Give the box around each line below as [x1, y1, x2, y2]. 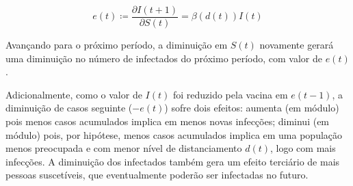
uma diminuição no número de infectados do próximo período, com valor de [5, 51, 323, 65]
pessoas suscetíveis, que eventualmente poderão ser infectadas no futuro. [5, 168, 309, 182]
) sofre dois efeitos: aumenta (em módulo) [164, 101, 339, 115]
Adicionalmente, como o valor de [5, 87, 142, 101]
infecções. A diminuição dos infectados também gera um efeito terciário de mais [5, 154, 340, 168]
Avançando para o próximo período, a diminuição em [5, 38, 228, 52]
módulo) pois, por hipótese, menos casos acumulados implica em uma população [5, 127, 343, 142]
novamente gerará [259, 38, 334, 52]
